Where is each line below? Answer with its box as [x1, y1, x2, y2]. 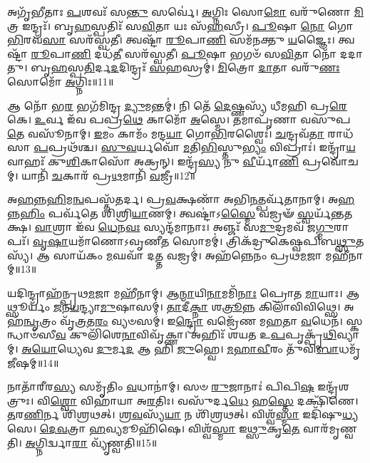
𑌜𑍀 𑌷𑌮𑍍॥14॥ [7, 355, 59, 370]
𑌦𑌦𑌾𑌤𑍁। [339, 46, 363, 61]
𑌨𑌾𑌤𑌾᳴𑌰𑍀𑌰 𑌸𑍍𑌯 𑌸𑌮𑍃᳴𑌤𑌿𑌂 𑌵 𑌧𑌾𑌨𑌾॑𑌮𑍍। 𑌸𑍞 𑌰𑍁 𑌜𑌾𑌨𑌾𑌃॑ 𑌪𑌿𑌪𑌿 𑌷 [7, 379, 314, 394]
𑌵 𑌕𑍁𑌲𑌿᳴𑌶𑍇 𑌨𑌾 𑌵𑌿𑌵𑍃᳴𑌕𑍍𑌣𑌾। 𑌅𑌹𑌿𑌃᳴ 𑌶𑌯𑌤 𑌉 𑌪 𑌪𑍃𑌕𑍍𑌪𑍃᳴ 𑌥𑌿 [55, 327, 337, 342]
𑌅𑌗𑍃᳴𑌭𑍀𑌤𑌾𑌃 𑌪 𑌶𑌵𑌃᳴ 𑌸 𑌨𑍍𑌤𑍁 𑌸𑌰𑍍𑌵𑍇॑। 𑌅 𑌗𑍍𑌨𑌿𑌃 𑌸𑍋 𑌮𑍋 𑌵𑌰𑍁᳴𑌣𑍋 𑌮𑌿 [7, 4, 364, 19]
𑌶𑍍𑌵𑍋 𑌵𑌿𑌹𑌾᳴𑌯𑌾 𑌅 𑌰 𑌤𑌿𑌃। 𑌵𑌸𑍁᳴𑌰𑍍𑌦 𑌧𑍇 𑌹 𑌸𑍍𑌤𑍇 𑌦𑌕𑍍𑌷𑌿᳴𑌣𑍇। [50, 392, 359, 407]
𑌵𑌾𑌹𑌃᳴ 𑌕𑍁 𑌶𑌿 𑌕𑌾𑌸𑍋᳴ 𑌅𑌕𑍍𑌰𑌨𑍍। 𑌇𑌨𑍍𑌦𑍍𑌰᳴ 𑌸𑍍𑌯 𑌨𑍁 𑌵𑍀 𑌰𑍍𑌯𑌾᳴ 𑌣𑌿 [7, 153, 299, 168]
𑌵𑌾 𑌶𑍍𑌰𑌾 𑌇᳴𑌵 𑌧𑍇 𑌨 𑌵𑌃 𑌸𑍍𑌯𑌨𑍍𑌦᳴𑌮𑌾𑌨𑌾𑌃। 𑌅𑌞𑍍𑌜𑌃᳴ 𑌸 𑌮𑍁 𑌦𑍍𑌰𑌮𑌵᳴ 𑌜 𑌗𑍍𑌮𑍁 [34, 219, 334, 234]
